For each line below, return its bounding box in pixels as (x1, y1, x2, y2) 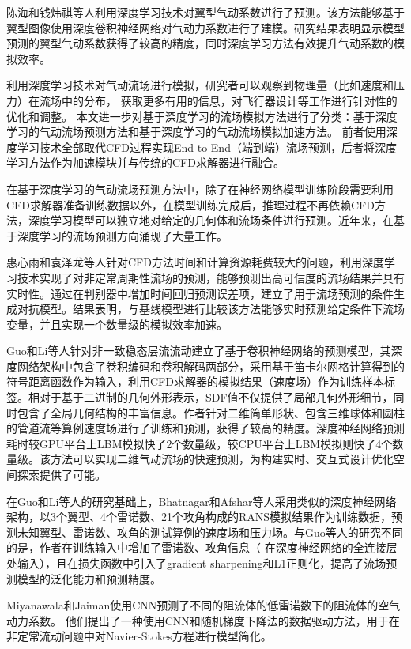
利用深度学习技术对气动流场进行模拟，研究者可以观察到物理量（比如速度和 (6, 77, 394, 93)
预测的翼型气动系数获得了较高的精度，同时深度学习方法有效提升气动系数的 (6, 35, 394, 51)
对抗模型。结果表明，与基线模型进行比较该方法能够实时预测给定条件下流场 (17, 300, 405, 317)
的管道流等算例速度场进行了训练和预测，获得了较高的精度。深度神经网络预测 (6, 420, 405, 436)
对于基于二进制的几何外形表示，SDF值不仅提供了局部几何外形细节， (39, 389, 394, 406)
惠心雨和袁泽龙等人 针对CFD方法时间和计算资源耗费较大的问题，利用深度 (6, 254, 384, 270)
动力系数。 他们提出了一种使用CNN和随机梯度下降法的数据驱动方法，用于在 (6, 612, 400, 628)
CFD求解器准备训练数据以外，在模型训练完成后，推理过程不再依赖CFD (6, 196, 375, 213)
